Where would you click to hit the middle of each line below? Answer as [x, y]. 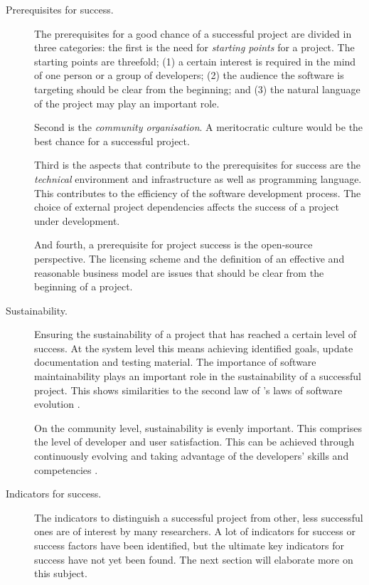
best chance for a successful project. [112, 141]
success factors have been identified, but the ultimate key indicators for [189, 545]
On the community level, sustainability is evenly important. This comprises [198, 427]
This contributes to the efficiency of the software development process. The [198, 193]
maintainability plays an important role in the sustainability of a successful [198, 376]
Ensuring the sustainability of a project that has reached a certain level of [195, 334]
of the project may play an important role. [127, 103]
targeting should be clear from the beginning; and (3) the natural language [197, 89]
